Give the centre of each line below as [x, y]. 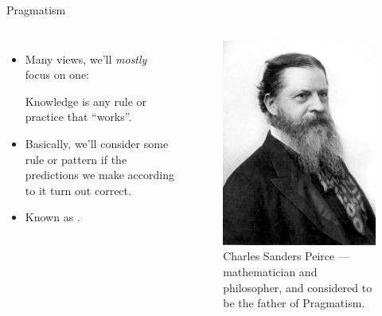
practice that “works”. [78, 117]
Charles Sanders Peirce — [286, 256]
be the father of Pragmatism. [294, 303]
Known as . [53, 217]
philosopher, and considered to [298, 287]
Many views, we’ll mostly [86, 59]
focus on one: [57, 74]
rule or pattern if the [76, 159]
